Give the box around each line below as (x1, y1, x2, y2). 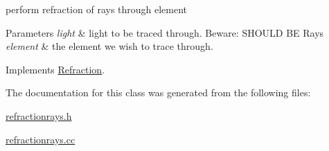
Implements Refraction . (6, 62, 105, 76)
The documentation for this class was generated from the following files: (6, 85, 311, 100)
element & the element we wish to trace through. (6, 39, 213, 53)
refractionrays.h (6, 108, 72, 123)
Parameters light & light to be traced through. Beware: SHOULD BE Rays (6, 25, 324, 39)
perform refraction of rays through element (6, 2, 188, 16)
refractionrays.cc (6, 132, 75, 146)
